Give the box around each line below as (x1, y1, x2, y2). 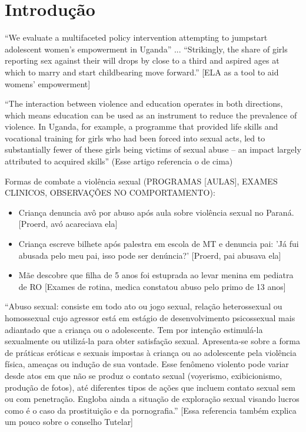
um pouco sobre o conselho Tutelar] (5, 415, 134, 428)
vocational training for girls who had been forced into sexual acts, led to (5, 131, 265, 144)
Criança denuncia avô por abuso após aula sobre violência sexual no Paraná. (18, 206, 294, 218)
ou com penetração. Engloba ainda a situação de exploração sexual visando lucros (5, 393, 300, 405)
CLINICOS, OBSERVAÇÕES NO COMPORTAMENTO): (5, 186, 215, 199)
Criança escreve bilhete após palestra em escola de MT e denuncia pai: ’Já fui (18, 238, 299, 250)
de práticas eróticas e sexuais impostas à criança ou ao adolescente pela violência (5, 346, 297, 358)
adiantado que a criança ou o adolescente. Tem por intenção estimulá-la (5, 323, 263, 335)
